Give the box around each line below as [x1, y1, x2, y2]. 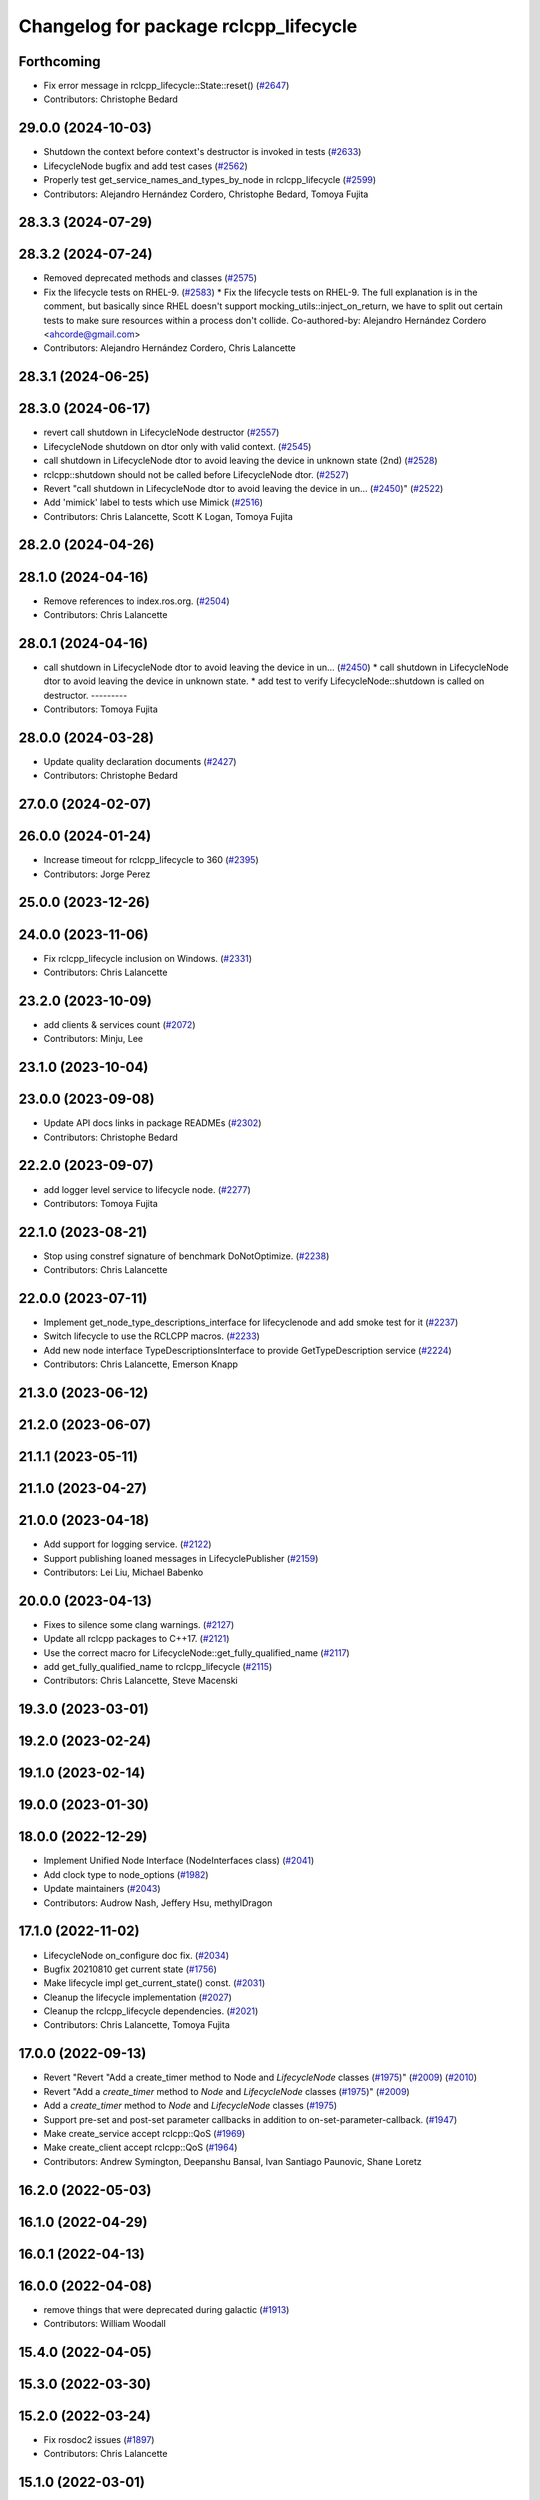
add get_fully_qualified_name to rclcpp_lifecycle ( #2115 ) [43, 1661, 273, 1673]
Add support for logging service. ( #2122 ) [43, 1538, 212, 1550]
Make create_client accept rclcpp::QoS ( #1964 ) [43, 2141, 238, 2154]
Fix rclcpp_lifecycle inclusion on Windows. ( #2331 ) [43, 952, 253, 964]
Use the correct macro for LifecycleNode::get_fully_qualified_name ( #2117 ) [43, 1646, 350, 1659]
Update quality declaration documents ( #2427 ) [43, 755, 237, 767]
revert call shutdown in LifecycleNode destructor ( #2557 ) [43, 426, 280, 439]
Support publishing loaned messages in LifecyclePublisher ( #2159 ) [43, 1552, 319, 1564]
